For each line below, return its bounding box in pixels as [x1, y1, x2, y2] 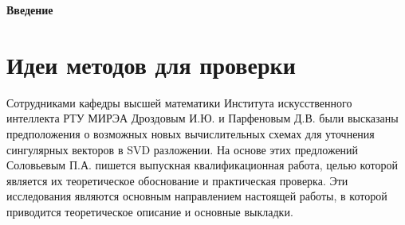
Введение [6, 2, 53, 17]
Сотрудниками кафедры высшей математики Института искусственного [6, 94, 352, 111]
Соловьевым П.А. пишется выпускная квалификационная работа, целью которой [6, 157, 398, 173]
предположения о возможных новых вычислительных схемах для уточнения [6, 125, 375, 142]
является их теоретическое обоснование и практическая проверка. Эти [6, 172, 348, 188]
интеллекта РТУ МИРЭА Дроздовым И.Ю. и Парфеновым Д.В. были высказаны [6, 110, 399, 126]
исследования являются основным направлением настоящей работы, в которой [6, 188, 387, 204]
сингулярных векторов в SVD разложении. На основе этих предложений [6, 141, 359, 157]
